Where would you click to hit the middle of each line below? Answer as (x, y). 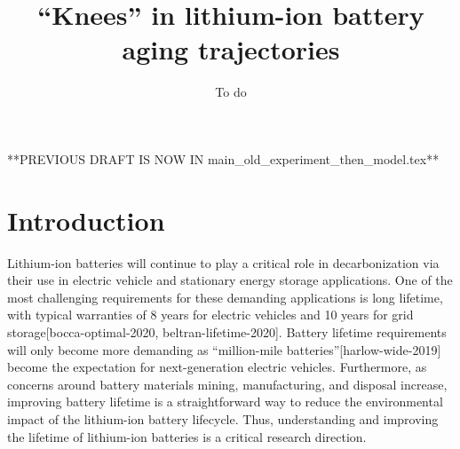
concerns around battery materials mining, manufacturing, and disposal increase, (227, 384)
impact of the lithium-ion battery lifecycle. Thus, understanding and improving (223, 418)
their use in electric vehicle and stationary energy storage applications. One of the (230, 280)
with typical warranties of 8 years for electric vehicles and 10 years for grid (210, 315)
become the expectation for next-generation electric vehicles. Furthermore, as (217, 367)
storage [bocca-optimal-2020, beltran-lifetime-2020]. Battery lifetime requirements (227, 332)
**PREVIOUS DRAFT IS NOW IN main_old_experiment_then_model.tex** (223, 158)
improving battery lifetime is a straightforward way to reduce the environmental (225, 402)
